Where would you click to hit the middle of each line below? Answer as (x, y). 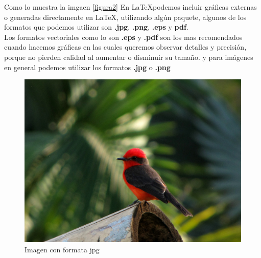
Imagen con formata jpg (62, 249)
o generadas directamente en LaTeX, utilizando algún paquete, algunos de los (125, 17)
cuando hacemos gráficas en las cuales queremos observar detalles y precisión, (125, 47)
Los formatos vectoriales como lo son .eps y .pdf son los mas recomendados (123, 37)
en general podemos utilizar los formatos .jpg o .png (87, 67)
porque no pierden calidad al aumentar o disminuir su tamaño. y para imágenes (129, 57)
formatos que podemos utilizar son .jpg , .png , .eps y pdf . (96, 27)
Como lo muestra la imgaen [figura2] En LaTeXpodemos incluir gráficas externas (130, 7)
